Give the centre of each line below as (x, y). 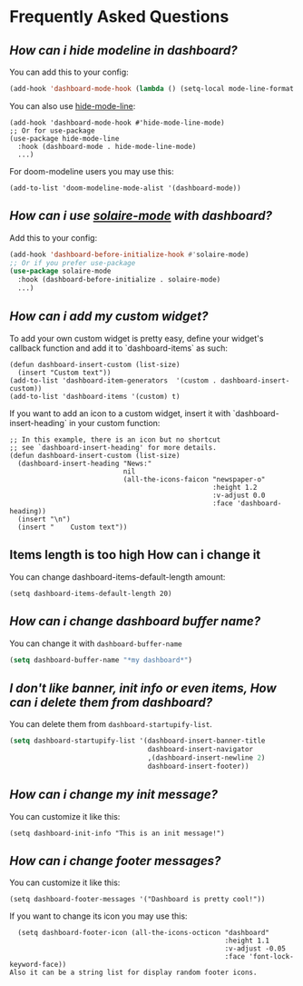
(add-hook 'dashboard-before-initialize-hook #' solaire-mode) (129, 254)
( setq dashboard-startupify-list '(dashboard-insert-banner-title (137, 741)
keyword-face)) (38, 965)
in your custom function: (115, 423)
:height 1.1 (247, 941)
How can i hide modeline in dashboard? (123, 50)
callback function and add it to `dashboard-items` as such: (119, 348)
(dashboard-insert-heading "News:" (85, 463)
